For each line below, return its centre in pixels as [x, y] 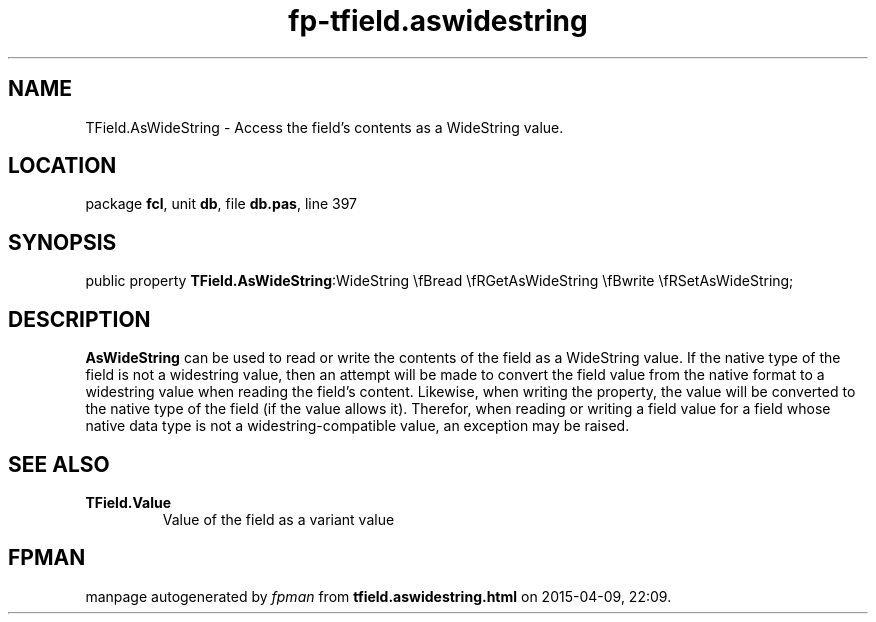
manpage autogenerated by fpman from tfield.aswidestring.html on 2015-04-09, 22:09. [378, 596]
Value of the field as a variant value [278, 519]
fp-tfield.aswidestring [438, 21]
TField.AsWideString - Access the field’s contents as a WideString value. [324, 127]
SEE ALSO [59, 464]
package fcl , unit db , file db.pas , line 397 [221, 204]
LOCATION [62, 166]
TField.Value [128, 502]
